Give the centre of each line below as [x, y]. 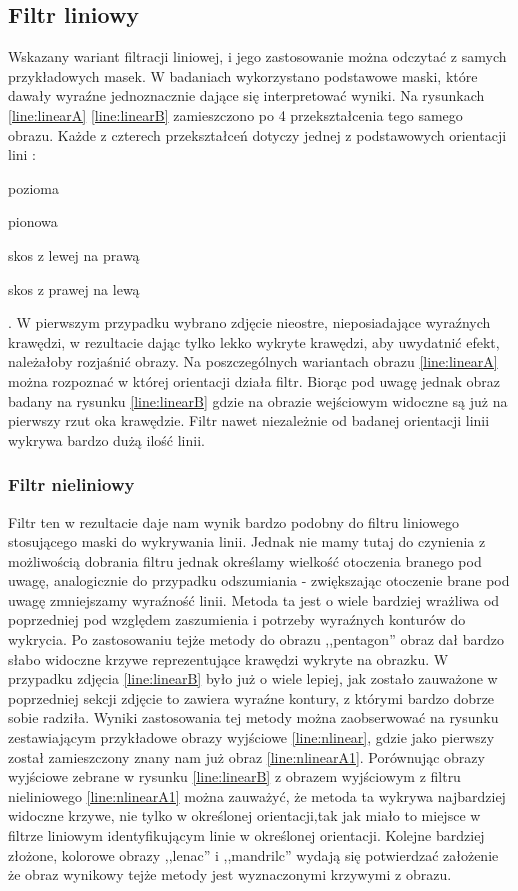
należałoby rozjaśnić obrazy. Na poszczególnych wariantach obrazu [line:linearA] [253, 361]
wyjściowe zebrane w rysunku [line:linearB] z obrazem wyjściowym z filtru [234, 776]
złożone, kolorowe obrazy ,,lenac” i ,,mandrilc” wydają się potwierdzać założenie [253, 854]
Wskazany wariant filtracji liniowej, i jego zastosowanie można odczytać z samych [257, 56]
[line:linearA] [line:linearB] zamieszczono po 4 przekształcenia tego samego [235, 114]
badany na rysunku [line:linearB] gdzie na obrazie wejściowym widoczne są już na [258, 400]
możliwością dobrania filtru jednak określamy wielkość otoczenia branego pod [245, 560]
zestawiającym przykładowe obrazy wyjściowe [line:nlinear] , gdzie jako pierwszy [251, 737]
